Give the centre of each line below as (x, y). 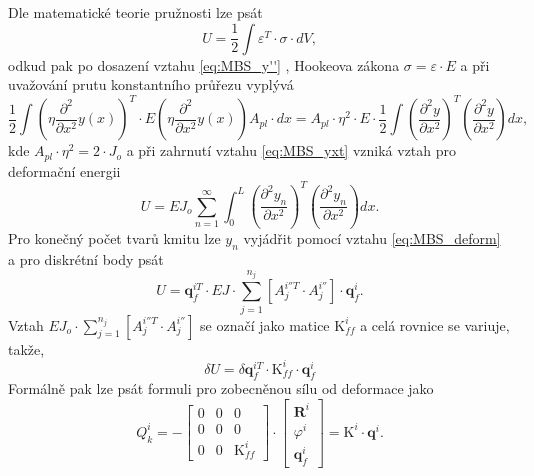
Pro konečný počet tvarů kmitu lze (114, 238)
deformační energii (64, 170)
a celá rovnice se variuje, (435, 324)
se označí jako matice (265, 324)
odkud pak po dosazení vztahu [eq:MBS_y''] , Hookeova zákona (204, 64)
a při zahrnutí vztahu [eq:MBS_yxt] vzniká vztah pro (291, 150)
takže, (26, 348)
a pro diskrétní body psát (86, 259)
